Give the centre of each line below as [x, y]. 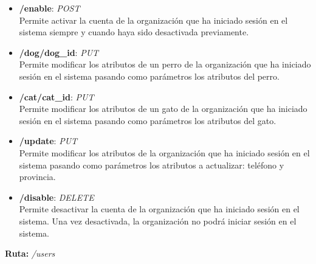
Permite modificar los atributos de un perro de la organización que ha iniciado [165, 64]
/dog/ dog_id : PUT [59, 52]
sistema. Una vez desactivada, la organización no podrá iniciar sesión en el [158, 221]
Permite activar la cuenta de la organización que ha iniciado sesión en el [153, 20]
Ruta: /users [30, 253]
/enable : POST [50, 8]
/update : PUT [48, 141]
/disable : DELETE [57, 197]
